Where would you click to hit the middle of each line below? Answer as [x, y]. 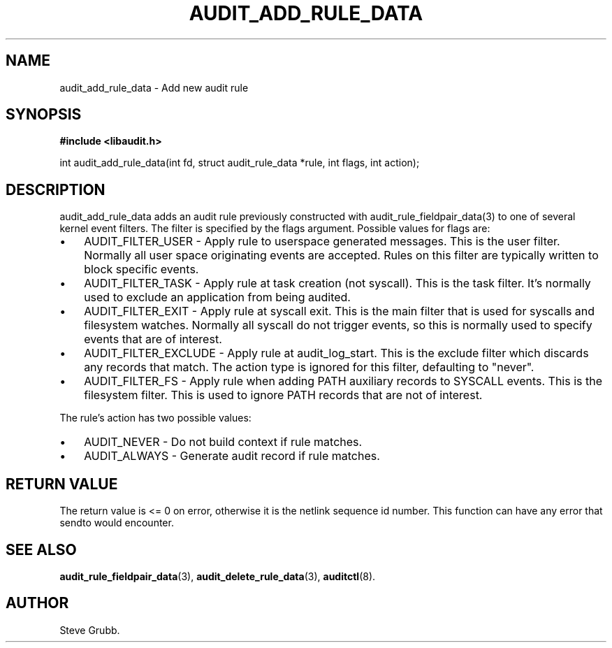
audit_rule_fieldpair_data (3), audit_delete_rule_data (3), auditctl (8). [218, 576]
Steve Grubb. [90, 630]
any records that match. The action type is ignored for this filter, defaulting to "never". [309, 367]
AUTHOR [37, 603]
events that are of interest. [153, 339]
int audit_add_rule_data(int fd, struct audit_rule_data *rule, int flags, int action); [240, 163]
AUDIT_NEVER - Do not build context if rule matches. [223, 442]
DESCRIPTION [56, 189]
